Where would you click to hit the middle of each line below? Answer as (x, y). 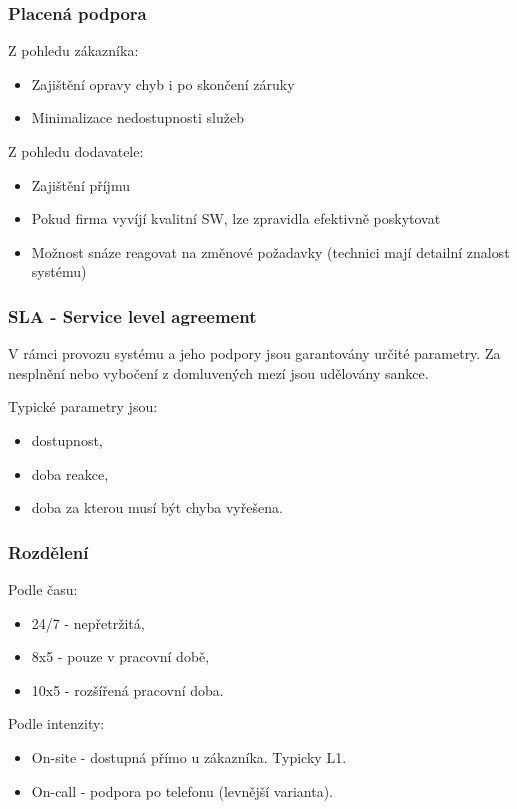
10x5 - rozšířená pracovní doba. (127, 689)
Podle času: (43, 588)
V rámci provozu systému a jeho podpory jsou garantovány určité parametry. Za (254, 353)
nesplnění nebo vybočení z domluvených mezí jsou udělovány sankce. (218, 372)
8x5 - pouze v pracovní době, (120, 656)
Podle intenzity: (56, 723)
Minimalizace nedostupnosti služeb (137, 117)
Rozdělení (48, 551)
